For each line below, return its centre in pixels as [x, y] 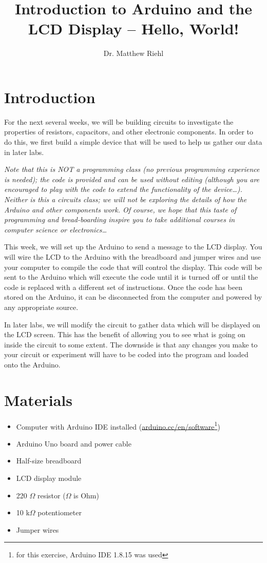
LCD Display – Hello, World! [133, 28]
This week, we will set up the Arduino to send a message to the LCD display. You [133, 247]
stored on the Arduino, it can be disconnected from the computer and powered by [133, 297]
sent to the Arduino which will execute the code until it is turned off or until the [131, 277]
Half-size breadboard [49, 461]
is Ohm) [86, 495]
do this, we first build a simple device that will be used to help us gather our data [133, 142]
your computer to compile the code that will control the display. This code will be [133, 267]
